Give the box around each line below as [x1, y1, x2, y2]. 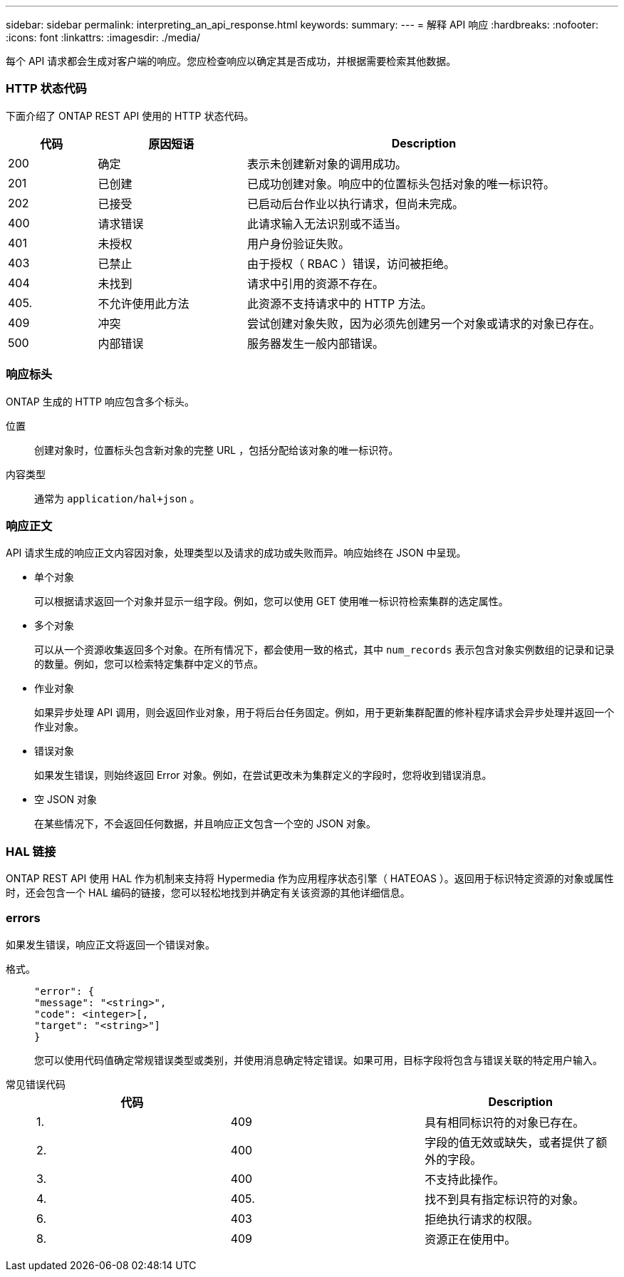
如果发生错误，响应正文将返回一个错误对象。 [6, 938, 215, 951]
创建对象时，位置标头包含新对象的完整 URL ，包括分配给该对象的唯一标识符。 [34, 443, 399, 456]
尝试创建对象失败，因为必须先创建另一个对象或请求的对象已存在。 [247, 316, 601, 331]
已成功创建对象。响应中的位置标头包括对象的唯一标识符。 [247, 176, 556, 191]
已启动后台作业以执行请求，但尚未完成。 [247, 196, 464, 211]
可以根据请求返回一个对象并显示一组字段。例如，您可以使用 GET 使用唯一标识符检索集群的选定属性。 [34, 595, 509, 608]
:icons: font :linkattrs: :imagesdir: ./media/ [6, 31, 201, 43]
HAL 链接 [6, 844, 56, 859]
